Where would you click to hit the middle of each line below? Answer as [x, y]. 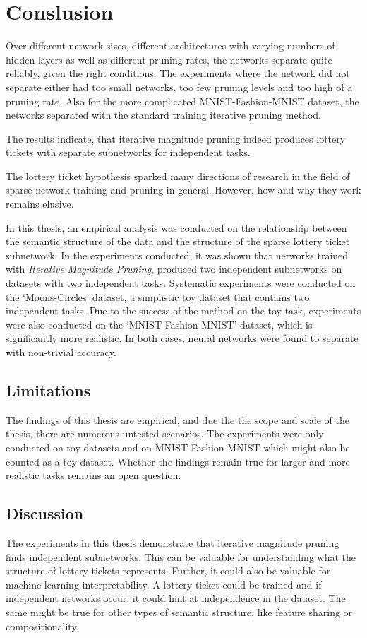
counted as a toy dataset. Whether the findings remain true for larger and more [178, 461]
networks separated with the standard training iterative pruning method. [163, 115]
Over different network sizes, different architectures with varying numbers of [170, 46]
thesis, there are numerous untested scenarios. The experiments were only [165, 433]
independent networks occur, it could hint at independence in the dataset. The [176, 598]
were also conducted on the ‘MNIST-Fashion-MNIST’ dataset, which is [159, 324]
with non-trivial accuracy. [61, 352]
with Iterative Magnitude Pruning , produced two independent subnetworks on [174, 269]
